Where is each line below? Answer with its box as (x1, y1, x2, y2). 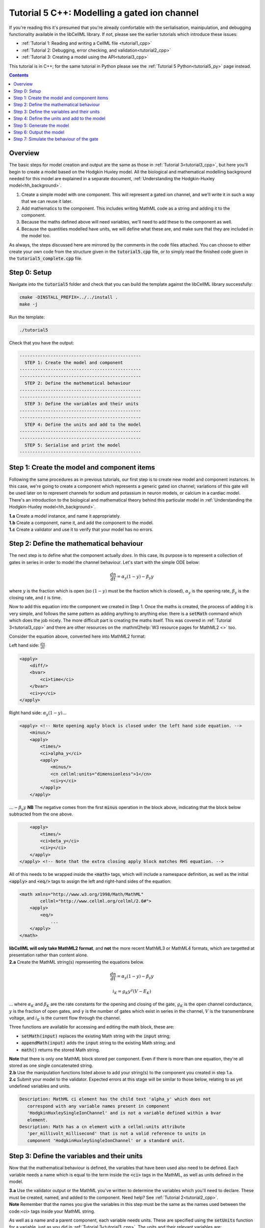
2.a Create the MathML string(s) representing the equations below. (9, 959, 144, 965)
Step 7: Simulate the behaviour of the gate (13, 136, 99, 142)
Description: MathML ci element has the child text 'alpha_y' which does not (19, 1096, 211, 1102)
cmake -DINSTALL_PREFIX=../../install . (19, 295, 118, 300)
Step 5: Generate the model (13, 122, 69, 128)
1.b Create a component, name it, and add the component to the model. (9, 520, 154, 526)
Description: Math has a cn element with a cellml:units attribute (19, 1124, 185, 1129)
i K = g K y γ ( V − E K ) (112, 987, 152, 995)
